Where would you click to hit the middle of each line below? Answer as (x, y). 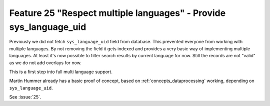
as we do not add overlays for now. (45, 63)
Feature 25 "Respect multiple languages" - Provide (117, 13)
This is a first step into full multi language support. (61, 72)
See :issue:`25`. (25, 97)
